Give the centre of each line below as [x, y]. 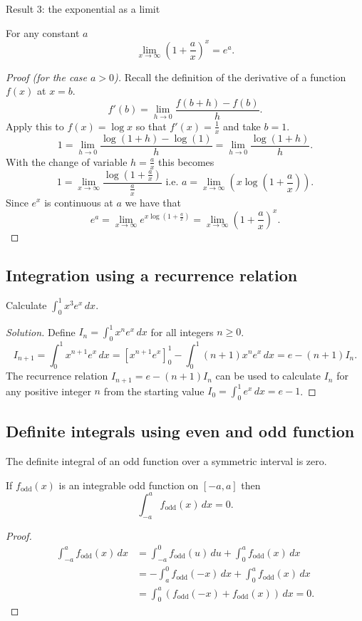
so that [151, 126]
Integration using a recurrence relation [152, 275]
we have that [153, 202]
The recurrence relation [57, 376]
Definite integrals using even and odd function [180, 431]
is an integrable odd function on [129, 485]
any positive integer [48, 391]
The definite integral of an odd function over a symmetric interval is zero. [166, 461]
